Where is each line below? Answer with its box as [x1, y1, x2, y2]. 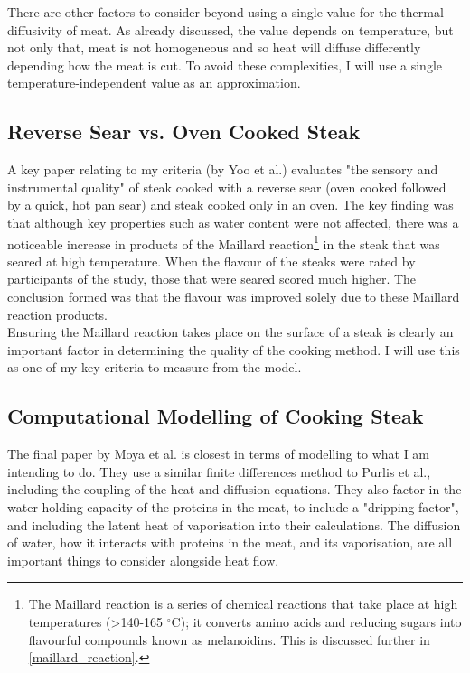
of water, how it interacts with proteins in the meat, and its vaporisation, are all [7, 533, 453, 552]
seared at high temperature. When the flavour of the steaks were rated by [7, 251, 416, 270]
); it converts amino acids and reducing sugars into [180, 612, 462, 631]
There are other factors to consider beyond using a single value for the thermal [7, 3, 444, 21]
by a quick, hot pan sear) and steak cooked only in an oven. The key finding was [7, 195, 454, 214]
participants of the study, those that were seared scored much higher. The [7, 269, 417, 288]
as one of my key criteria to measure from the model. [7, 358, 302, 377]
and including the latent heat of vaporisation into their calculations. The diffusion [7, 515, 461, 534]
